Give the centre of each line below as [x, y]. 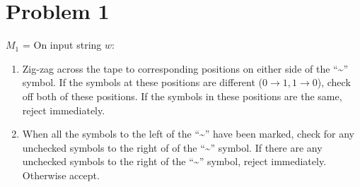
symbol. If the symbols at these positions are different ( [143, 82]
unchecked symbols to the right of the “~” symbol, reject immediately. [174, 161]
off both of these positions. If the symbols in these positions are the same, [182, 96]
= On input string [62, 45]
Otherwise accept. [61, 175]
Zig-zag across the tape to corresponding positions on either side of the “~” [185, 68]
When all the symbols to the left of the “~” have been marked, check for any [188, 134]
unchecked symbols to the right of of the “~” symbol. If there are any [172, 147]
